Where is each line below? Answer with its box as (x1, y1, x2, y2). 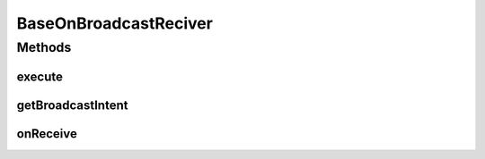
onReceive (16, 126, 78, 141)
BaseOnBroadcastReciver (16, 13, 213, 33)
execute (16, 69, 63, 84)
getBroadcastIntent (16, 97, 128, 113)
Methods (16, 39, 72, 55)
